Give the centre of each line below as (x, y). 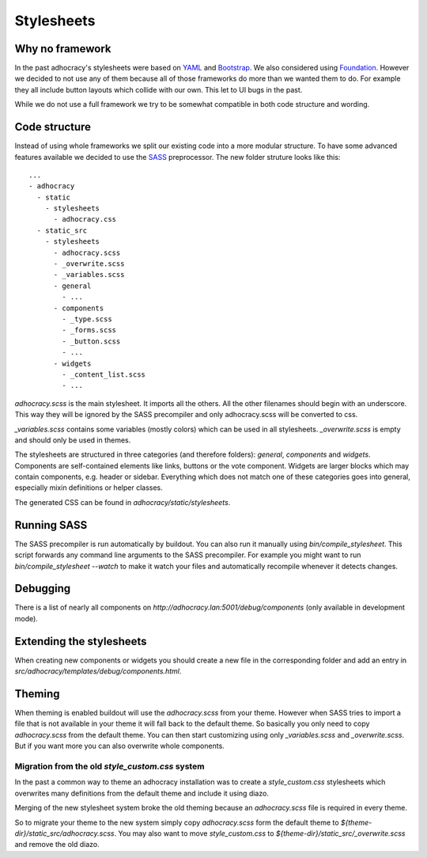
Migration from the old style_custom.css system (110, 766)
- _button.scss (91, 341)
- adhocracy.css (85, 219)
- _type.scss (87, 319)
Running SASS (51, 525)
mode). (26, 618)
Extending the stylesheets (81, 641)
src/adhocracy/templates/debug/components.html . (98, 671)
